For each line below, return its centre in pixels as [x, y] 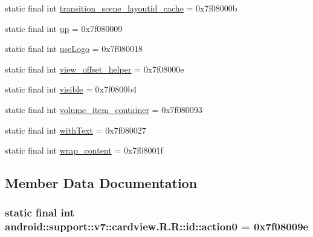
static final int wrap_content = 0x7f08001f [84, 150]
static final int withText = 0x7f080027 [76, 130]
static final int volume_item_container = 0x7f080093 [104, 109]
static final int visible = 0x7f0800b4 [71, 89]
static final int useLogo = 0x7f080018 [74, 49]
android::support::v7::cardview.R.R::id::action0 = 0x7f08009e [157, 226]
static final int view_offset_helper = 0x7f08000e [95, 69]
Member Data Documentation [101, 183]
